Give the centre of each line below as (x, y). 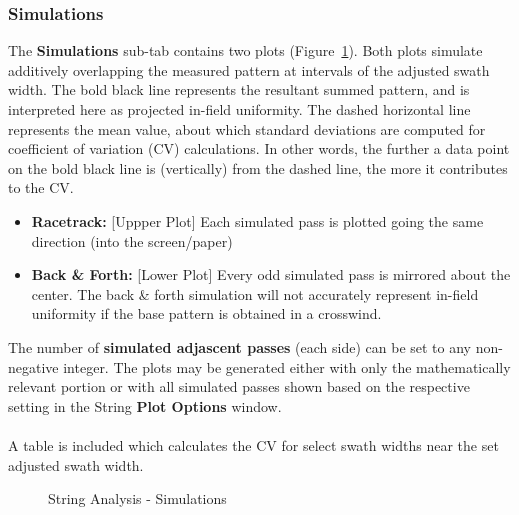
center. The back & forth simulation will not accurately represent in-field (255, 293)
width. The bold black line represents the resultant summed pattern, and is (239, 89)
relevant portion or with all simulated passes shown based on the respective (239, 386)
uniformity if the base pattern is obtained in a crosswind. (206, 313)
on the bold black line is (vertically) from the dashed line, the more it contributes (258, 167)
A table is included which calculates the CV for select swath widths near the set (253, 444)
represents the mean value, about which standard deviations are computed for (247, 128)
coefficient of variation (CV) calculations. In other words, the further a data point (259, 148)
